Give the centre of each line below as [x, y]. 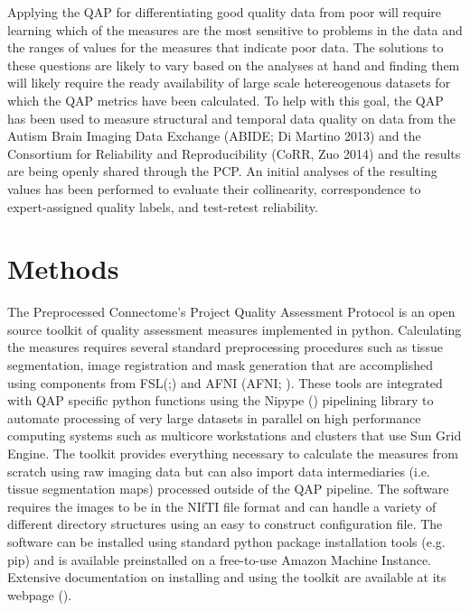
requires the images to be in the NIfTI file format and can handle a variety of [222, 506]
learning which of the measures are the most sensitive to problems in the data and [235, 29]
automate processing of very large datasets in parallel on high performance [214, 417]
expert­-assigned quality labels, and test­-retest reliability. [163, 206]
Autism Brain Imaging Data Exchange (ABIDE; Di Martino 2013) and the [214, 136]
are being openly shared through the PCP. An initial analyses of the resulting [222, 171]
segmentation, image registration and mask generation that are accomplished [221, 365]
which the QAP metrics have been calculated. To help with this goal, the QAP [226, 100]
